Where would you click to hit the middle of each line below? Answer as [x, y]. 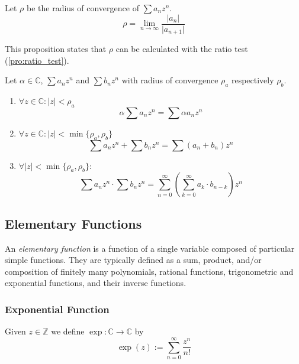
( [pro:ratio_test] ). [37, 60]
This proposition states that [56, 49]
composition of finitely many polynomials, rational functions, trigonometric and [149, 271]
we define [68, 331]
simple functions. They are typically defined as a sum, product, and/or [133, 260]
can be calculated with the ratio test [182, 49]
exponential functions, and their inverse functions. [96, 283]
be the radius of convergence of [83, 8]
